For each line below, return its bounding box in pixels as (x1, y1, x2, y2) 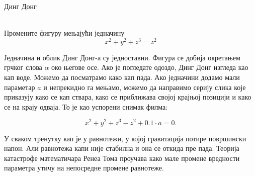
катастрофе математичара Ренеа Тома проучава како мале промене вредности (4, 152, 240, 163)
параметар (4, 81, 35, 92)
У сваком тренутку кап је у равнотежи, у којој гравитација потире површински (4, 133, 246, 143)
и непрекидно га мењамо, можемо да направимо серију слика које (43, 81, 246, 92)
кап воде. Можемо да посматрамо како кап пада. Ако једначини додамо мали (4, 72, 240, 82)
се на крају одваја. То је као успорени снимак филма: (4, 101, 168, 112)
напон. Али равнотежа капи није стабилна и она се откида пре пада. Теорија (4, 143, 239, 153)
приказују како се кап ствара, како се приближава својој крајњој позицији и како (4, 92, 251, 102)
